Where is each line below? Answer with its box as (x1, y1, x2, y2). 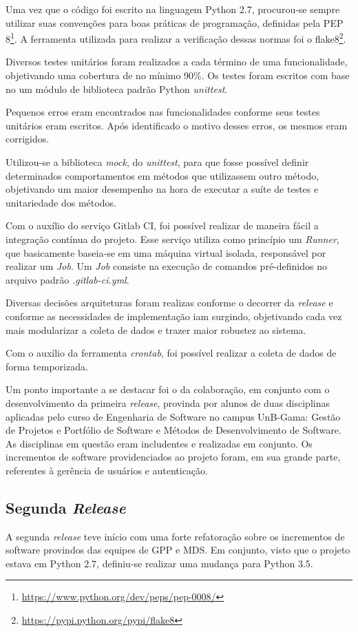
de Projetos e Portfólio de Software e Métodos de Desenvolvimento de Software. (6, 423, 341, 437)
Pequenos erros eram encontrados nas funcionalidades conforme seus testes (6, 105, 320, 119)
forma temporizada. (6, 359, 88, 373)
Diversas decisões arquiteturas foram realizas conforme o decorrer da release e (6, 295, 333, 310)
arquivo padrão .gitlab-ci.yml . (6, 272, 129, 286)
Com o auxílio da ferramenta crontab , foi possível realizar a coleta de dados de (6, 346, 337, 360)
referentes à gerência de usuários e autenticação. (6, 463, 208, 477)
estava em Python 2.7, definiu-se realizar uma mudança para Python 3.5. (6, 556, 313, 570)
